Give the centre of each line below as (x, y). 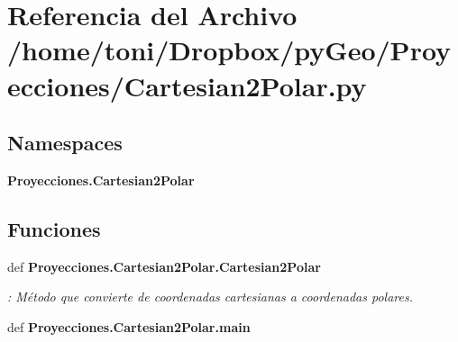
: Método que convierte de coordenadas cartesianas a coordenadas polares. (210, 297)
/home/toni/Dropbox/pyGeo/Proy (229, 50)
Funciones (54, 228)
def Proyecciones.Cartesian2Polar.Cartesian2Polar (164, 266)
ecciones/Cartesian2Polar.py (187, 85)
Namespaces (65, 143)
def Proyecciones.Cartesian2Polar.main (129, 326)
